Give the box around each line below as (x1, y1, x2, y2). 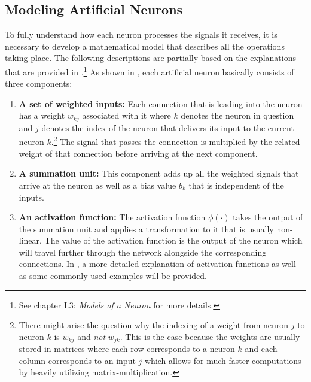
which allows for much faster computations (145, 354, 301, 366)
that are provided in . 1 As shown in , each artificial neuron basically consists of (5, 63, 294, 78)
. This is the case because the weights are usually (120, 330, 300, 342)
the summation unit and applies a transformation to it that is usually (19, 222, 274, 235)
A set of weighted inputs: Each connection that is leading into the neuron (19, 97, 303, 110)
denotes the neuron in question (181, 109, 294, 122)
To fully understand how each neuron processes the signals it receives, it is (5, 28, 278, 41)
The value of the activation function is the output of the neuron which (44, 234, 303, 247)
